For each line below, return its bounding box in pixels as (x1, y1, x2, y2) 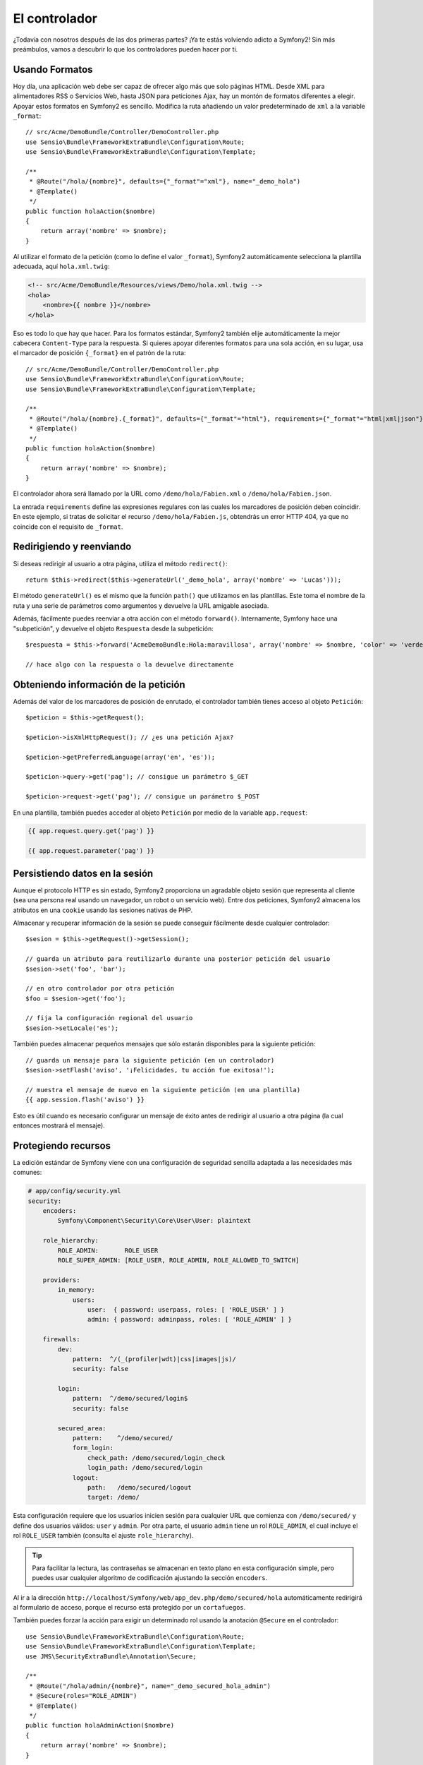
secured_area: (57, 1424, 106, 1432)
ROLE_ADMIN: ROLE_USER (57, 1246, 159, 1255)
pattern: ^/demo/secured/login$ (72, 1394, 188, 1403)
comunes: (13, 1168, 42, 1177)
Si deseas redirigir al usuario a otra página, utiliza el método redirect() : (13, 559, 228, 568)
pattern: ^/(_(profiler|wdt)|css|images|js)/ (72, 1355, 236, 1363)
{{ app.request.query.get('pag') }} (27, 827, 155, 835)
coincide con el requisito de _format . (13, 522, 123, 531)
